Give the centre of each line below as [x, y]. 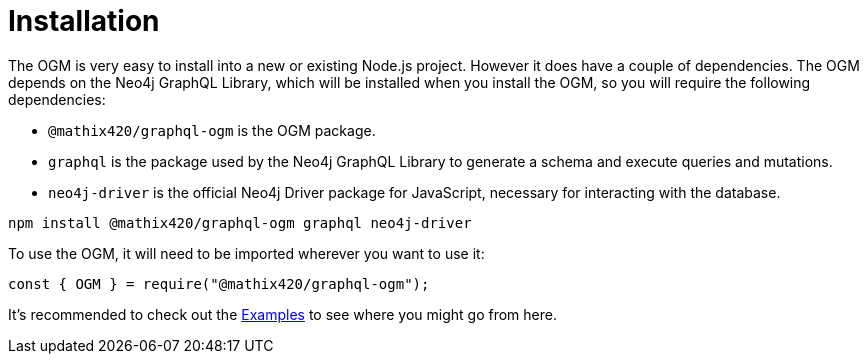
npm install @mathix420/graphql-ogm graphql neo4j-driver [240, 222]
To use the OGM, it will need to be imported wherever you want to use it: [246, 253]
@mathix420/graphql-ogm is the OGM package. [212, 130]
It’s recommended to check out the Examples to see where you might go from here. [282, 314]
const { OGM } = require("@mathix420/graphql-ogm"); [219, 283]
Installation [84, 21]
